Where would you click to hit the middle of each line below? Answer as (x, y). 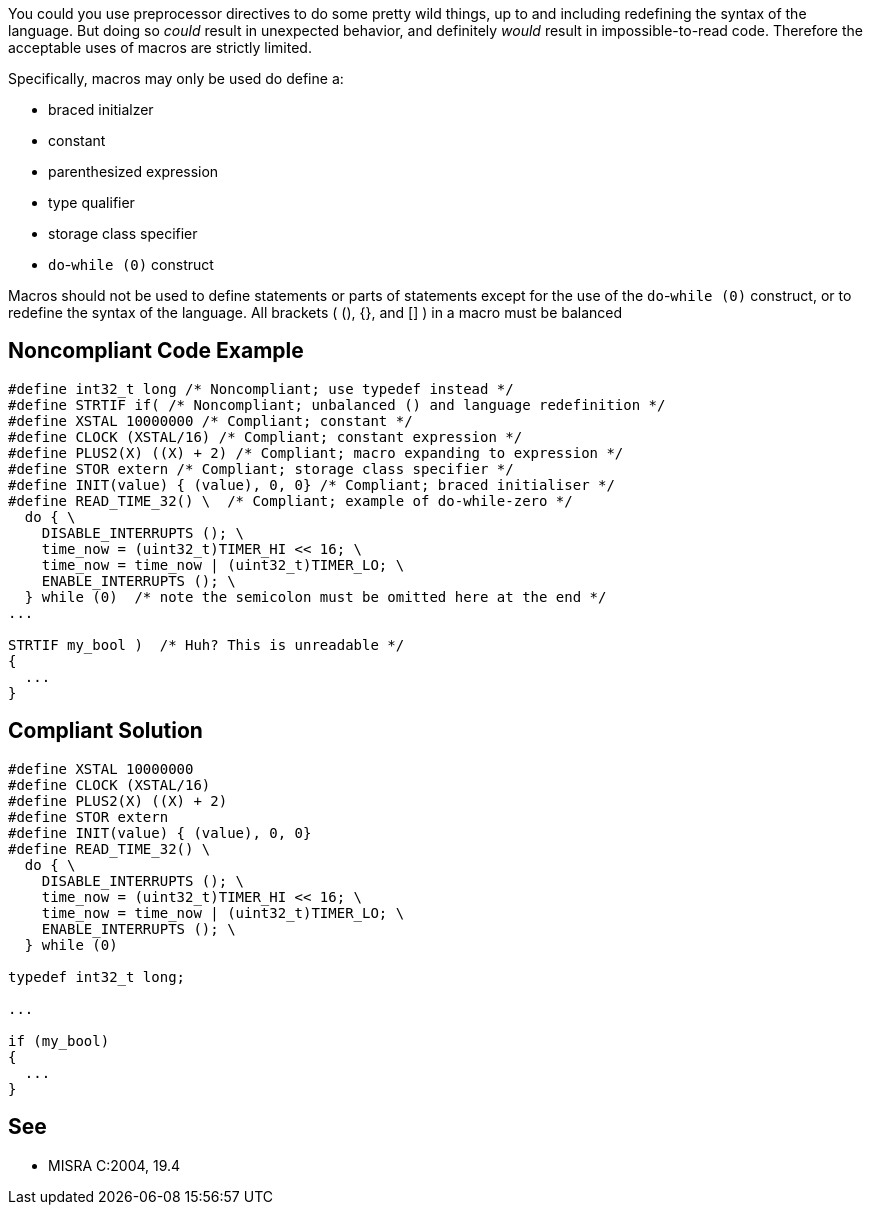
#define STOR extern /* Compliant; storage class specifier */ (261, 468)
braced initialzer (101, 109)
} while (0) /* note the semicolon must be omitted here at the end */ (315, 596)
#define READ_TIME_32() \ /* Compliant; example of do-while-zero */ (290, 500)
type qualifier (91, 202)
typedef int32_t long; (97, 976)
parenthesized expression (133, 171)
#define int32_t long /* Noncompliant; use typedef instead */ (261, 388)
